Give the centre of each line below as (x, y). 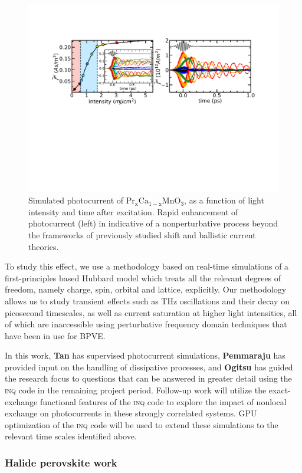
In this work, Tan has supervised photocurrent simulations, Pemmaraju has (145, 355)
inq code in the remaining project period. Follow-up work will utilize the (136, 390)
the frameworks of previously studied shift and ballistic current (142, 234)
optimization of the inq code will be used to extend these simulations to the (142, 424)
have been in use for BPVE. (55, 335)
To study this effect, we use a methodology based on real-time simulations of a (147, 266)
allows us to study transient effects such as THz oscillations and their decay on (147, 300)
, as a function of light (224, 200)
